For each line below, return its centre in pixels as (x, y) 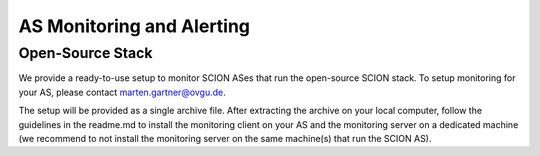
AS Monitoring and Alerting (134, 26)
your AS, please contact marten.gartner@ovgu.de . (122, 92)
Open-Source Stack (85, 53)
